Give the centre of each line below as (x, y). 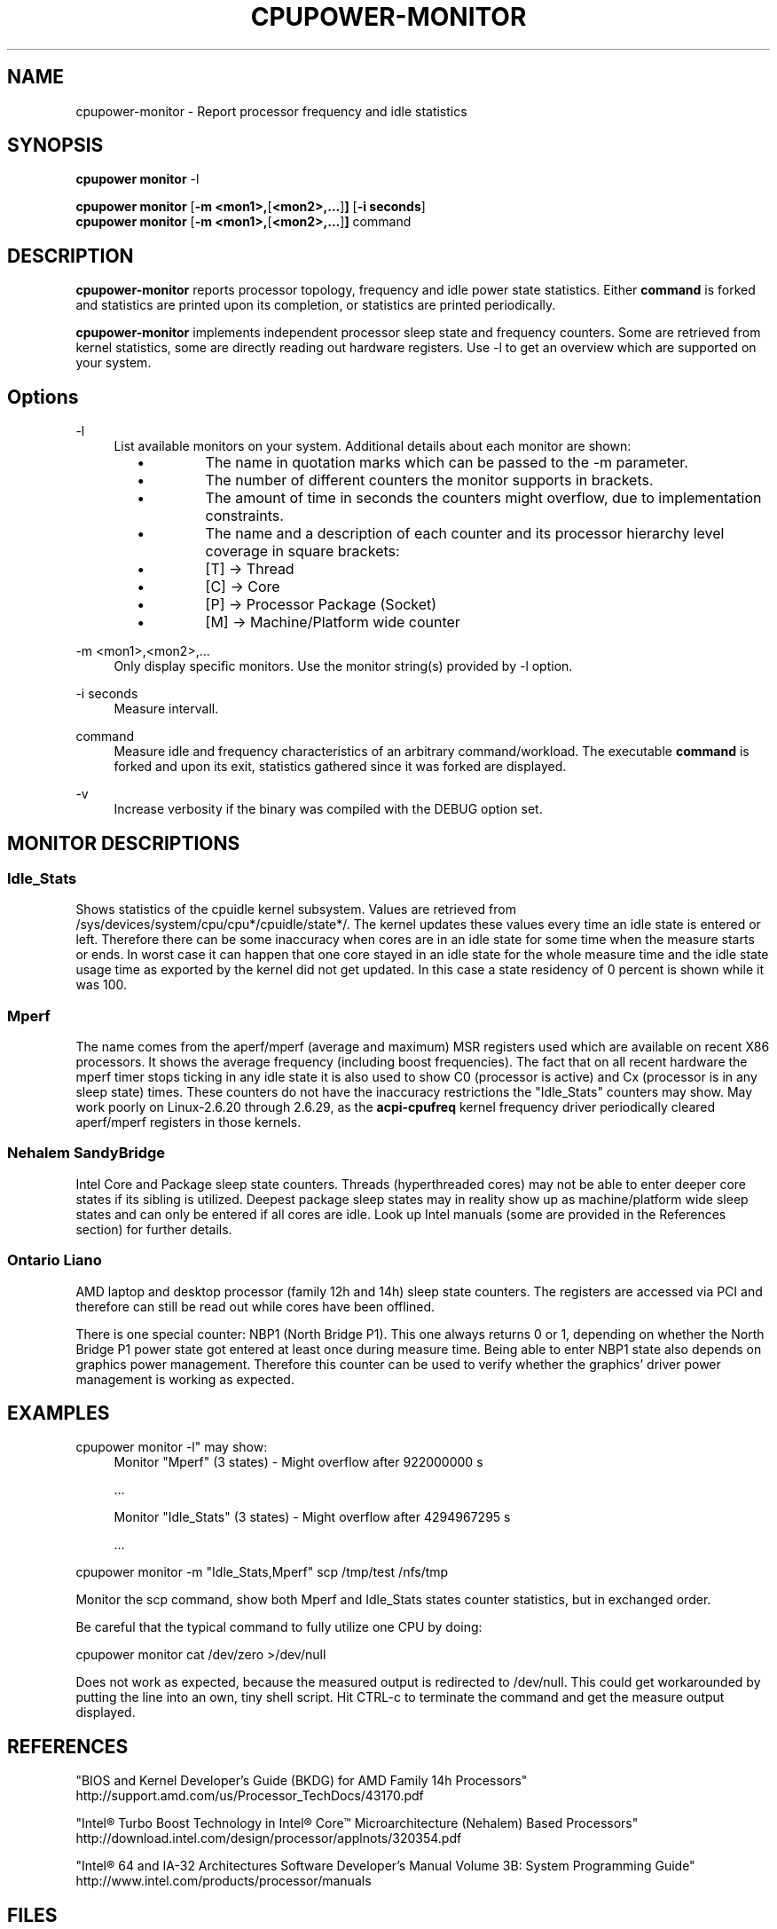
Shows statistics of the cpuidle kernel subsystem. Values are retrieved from (296, 909)
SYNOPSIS (55, 146)
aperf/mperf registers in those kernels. (188, 1122)
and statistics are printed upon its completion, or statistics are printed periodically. (316, 305)
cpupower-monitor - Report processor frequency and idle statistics (271, 111)
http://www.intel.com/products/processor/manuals (224, 1881)
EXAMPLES (59, 1413)
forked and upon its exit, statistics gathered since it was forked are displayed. (340, 767)
